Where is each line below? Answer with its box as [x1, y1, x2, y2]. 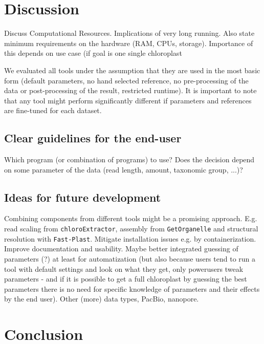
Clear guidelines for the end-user [4, 130, 182, 146]
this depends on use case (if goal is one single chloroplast [4, 48, 182, 58]
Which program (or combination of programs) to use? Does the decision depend [4, 154, 255, 165]
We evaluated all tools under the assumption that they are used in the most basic [4, 64, 260, 75]
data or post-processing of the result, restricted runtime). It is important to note [4, 85, 257, 96]
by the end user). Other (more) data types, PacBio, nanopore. [4, 293, 199, 304]
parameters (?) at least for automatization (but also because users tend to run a [4, 253, 256, 264]
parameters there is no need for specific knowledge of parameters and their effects [4, 283, 260, 294]
